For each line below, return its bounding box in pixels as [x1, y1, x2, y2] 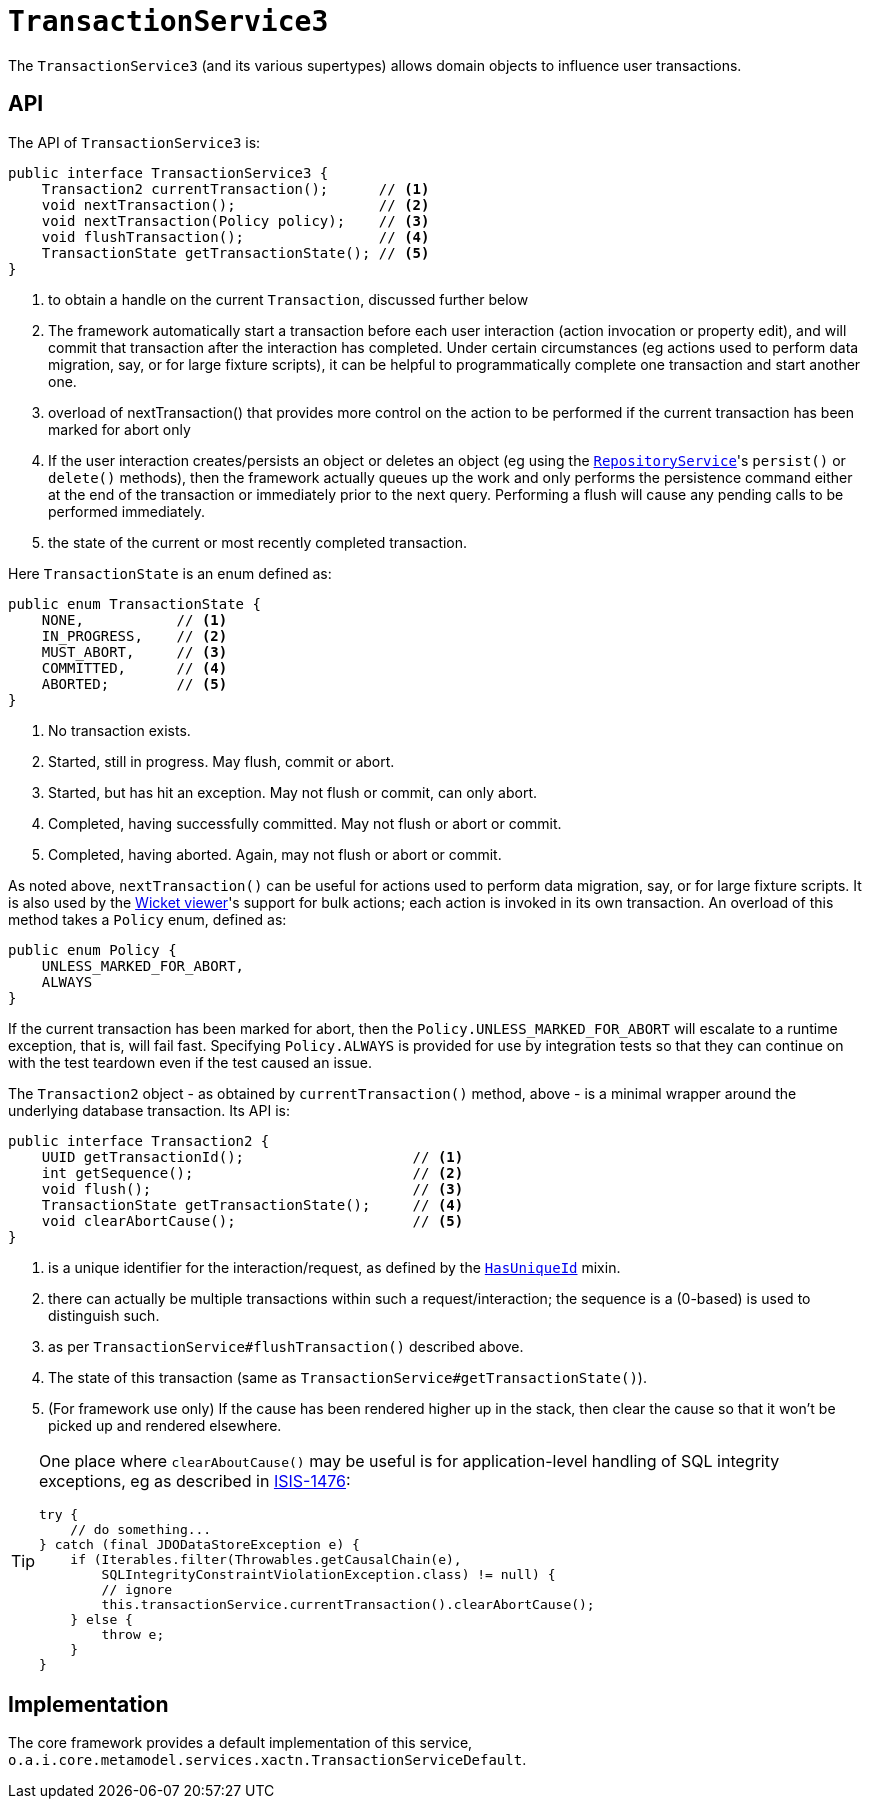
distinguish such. [48, 1306, 160, 1324]
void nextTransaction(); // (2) [41, 196, 430, 213]
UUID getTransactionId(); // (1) [41, 1148, 464, 1165]
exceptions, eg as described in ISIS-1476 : [39, 1470, 351, 1491]
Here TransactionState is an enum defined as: [8, 564, 332, 582]
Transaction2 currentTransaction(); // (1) [41, 180, 430, 197]
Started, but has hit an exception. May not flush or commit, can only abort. [48, 783, 538, 801]
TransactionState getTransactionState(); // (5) [41, 244, 430, 261]
